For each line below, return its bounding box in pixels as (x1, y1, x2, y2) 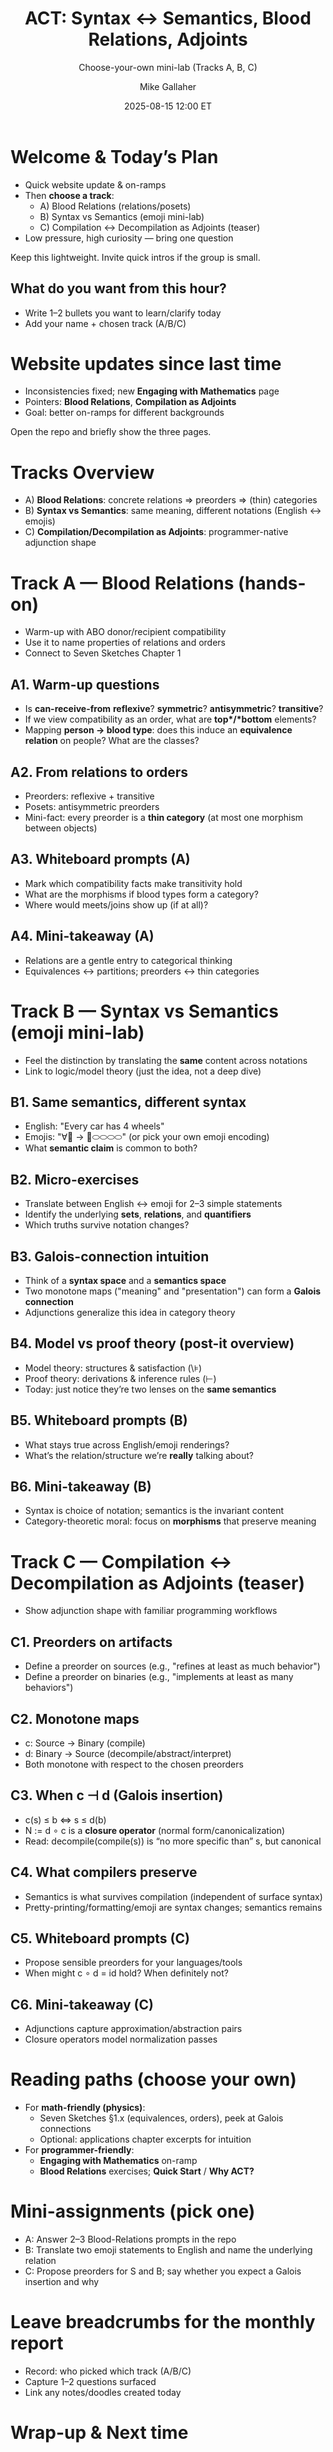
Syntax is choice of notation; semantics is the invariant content (24, 1505, 284, 1517)
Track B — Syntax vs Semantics (10, 1000, 280, 1022)
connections (39, 2123, 92, 2135)
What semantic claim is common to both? (24, 1142, 198, 1154)
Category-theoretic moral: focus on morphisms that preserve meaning (24, 1515, 317, 1527)
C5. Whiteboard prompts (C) (10, 1930, 190, 1947)
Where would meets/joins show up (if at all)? (24, 898, 209, 911)
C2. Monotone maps (10, 1710, 140, 1727)
